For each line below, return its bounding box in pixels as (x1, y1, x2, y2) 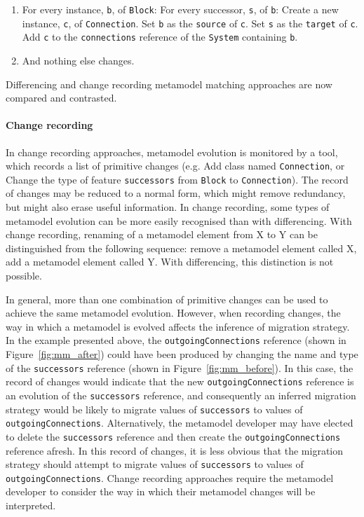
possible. (6, 268, 42, 283)
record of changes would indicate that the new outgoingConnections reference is (6, 374, 354, 389)
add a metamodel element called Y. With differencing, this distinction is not (6, 254, 334, 269)
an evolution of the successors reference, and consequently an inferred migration (6, 387, 356, 402)
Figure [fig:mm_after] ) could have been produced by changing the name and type (6, 347, 358, 361)
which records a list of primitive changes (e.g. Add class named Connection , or (6, 158, 345, 173)
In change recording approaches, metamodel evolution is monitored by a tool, (6, 144, 338, 159)
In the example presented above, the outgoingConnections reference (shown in (6, 333, 346, 347)
